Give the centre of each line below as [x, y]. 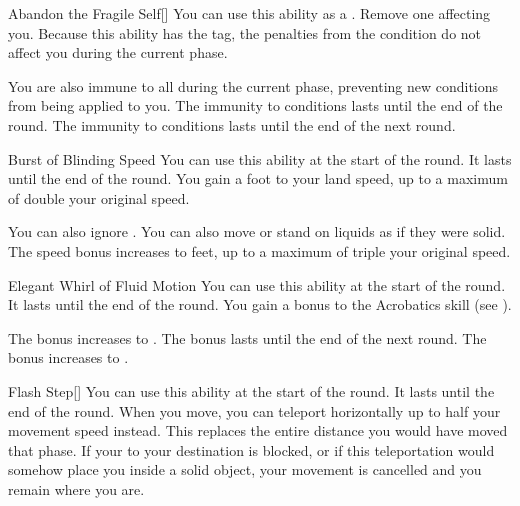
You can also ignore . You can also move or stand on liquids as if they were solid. [257, 231]
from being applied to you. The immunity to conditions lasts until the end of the [255, 105]
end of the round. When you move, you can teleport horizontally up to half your [254, 410]
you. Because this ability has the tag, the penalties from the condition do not [245, 32]
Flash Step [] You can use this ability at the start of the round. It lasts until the [251, 390]
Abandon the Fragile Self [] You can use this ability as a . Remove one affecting [249, 13]
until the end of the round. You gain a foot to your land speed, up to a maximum [258, 178]
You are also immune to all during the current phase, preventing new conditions [253, 85]
